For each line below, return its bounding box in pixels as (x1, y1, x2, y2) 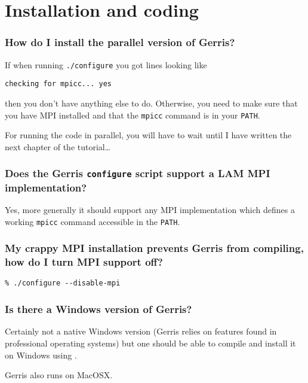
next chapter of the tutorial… (5, 140, 111, 153)
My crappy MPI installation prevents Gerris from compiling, (5, 241, 304, 256)
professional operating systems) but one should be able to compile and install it (5, 336, 296, 349)
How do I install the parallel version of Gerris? (5, 35, 235, 50)
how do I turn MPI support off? (5, 254, 163, 269)
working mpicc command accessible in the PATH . (5, 215, 180, 227)
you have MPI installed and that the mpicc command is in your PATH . (5, 108, 260, 121)
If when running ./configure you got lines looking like (5, 58, 207, 71)
